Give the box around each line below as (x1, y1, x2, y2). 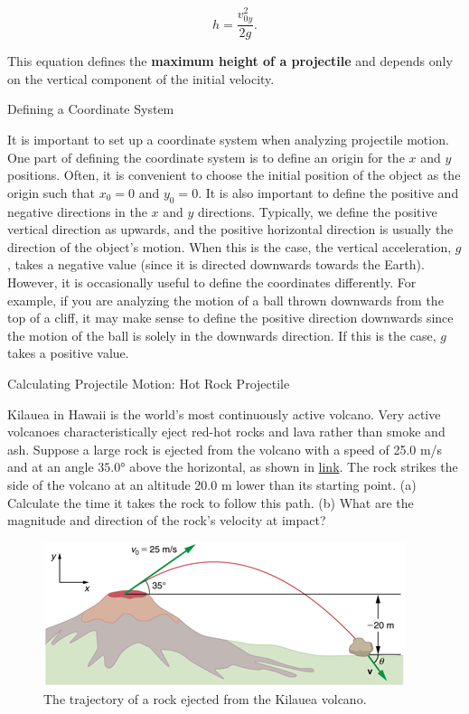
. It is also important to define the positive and (198, 183, 459, 202)
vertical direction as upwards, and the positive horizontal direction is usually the (7, 220, 454, 239)
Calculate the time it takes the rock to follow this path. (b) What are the (7, 493, 414, 512)
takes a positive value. (7, 343, 129, 362)
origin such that (7, 183, 95, 202)
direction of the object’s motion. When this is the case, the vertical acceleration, (7, 237, 452, 256)
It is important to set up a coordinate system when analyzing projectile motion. (7, 130, 449, 149)
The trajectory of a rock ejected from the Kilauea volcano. (43, 690, 367, 709)
